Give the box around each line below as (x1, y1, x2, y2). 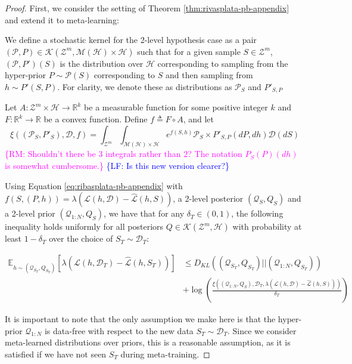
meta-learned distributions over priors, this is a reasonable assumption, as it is (5, 336, 291, 348)
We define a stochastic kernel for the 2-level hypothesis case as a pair (5, 33, 257, 46)
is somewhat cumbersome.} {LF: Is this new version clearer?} (5, 159, 230, 172)
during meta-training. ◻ (120, 347, 210, 360)
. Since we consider (227, 324, 297, 337)
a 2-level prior (5, 207, 55, 220)
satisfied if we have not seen (5, 347, 107, 360)
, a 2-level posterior (173, 192, 244, 205)
